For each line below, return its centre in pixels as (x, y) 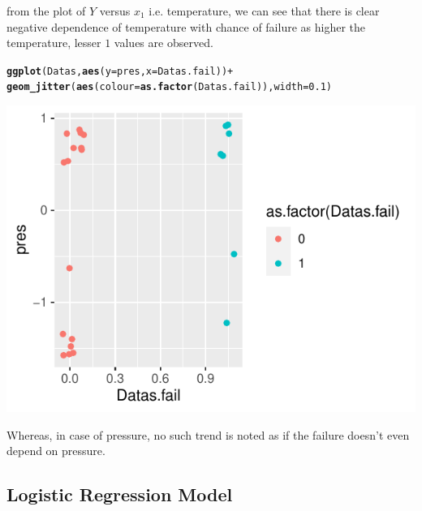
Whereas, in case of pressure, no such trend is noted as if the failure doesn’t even (208, 434)
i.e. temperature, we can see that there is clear (264, 11)
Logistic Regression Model (120, 494)
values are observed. (164, 43)
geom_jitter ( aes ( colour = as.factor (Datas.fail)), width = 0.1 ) (169, 87)
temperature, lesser (54, 43)
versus (115, 11)
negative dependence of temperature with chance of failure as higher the (186, 26)
